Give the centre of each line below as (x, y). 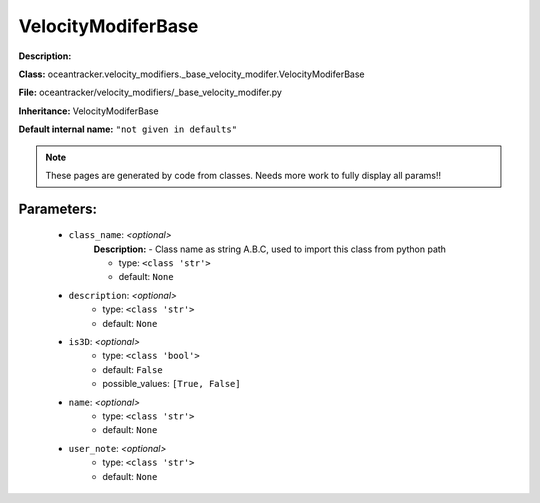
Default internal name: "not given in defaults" (128, 129)
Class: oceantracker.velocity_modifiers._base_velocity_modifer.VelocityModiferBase (191, 74)
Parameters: (57, 208)
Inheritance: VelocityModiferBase (88, 111)
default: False (133, 369)
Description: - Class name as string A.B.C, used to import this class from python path (270, 249)
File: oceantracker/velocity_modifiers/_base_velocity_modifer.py (150, 92)
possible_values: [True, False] (171, 384)
